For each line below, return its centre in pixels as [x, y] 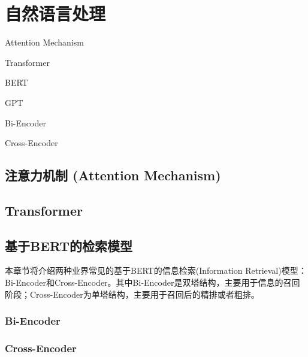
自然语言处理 [55, 13]
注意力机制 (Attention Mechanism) [113, 175]
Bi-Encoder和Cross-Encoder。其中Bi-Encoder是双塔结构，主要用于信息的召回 [153, 282]
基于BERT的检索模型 [69, 245]
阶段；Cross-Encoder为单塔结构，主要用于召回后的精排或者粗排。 [132, 294]
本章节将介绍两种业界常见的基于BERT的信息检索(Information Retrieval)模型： [156, 270]
